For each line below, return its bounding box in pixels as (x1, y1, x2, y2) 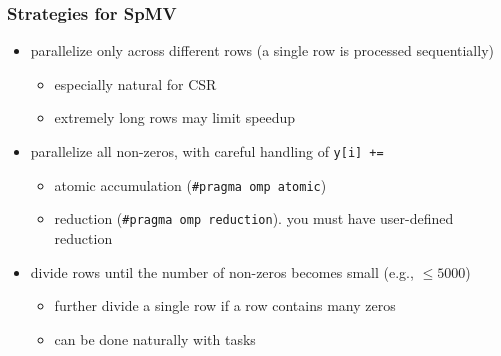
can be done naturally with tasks (54, 328, 256, 349)
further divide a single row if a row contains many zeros (54, 295, 396, 316)
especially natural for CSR (54, 73, 217, 94)
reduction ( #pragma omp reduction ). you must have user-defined (54, 208, 454, 229)
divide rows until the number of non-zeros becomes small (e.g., (30, 261, 414, 282)
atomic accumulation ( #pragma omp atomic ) (54, 174, 327, 195)
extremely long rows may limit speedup (54, 107, 296, 128)
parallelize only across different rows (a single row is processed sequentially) (30, 40, 494, 61)
